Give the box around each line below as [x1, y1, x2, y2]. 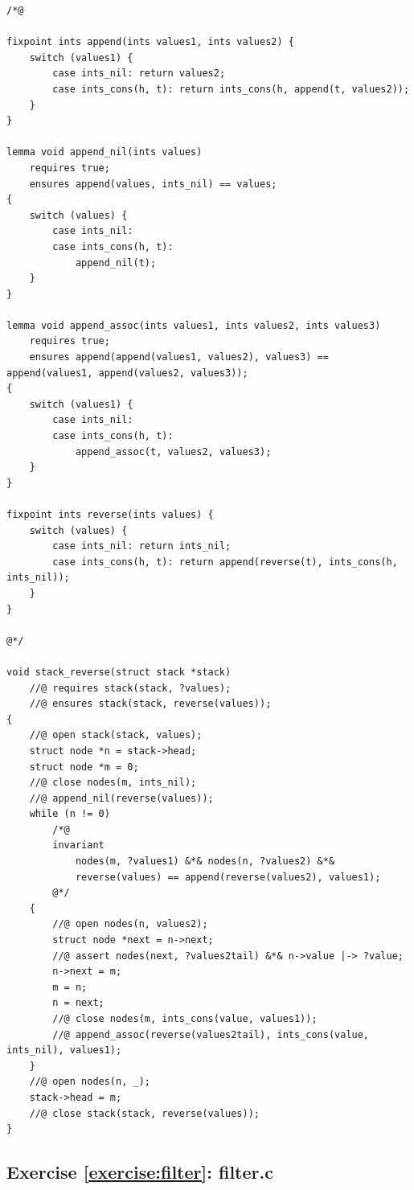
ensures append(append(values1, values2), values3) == [29, 351, 329, 363]
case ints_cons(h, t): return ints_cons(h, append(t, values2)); [52, 83, 410, 95]
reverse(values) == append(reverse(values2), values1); [75, 871, 381, 883]
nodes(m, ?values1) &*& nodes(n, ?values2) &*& [75, 856, 335, 868]
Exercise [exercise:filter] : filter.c [6, 1159, 273, 1184]
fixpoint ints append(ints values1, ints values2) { [6, 36, 294, 48]
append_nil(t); [75, 256, 157, 269]
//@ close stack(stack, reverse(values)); [29, 1107, 260, 1119]
